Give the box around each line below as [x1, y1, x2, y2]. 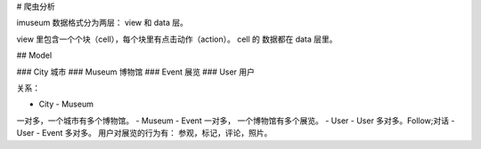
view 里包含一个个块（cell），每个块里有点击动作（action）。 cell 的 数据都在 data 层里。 [16, 34, 338, 44]
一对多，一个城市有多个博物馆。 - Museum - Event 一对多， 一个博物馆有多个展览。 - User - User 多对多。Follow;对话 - [16, 115, 455, 126]
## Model [16, 50, 53, 61]
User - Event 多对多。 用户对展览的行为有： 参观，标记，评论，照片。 [16, 128, 273, 138]
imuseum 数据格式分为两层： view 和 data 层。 [16, 18, 189, 28]
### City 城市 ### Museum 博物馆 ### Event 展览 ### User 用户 [16, 67, 256, 77]
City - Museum [38, 98, 94, 110]
